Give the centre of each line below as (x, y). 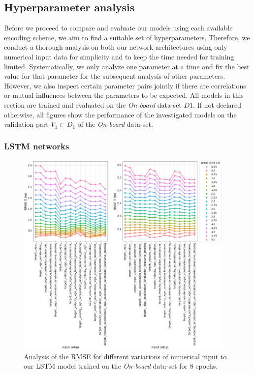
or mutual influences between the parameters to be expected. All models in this (124, 95)
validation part (26, 124)
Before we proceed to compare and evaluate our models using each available (118, 28)
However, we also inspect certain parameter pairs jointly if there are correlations (125, 85)
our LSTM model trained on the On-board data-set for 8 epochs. (121, 366)
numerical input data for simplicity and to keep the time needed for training (119, 56)
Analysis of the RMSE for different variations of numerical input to (125, 356)
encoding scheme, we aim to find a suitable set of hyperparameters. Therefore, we (127, 37)
